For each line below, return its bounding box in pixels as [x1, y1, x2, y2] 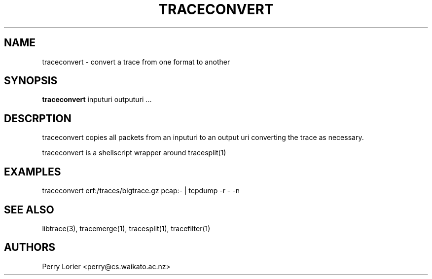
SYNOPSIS [4, 74, 58, 87]
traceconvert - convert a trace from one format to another [42, 57, 230, 66]
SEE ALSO [4, 203, 54, 216]
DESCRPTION [4, 112, 72, 125]
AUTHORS [4, 241, 56, 254]
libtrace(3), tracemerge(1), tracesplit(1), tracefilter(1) [42, 224, 211, 233]
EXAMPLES [4, 165, 61, 178]
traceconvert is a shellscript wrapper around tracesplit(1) [42, 148, 226, 157]
